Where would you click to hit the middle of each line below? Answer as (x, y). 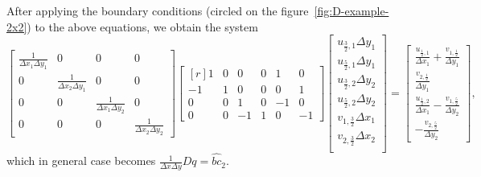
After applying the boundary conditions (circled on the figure (158, 10)
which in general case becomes (81, 161)
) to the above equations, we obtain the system (142, 26)
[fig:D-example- (351, 10)
